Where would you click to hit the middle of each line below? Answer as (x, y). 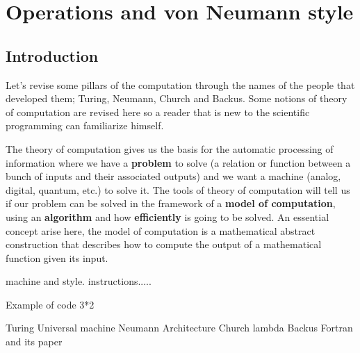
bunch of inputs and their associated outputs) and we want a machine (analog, (173, 176)
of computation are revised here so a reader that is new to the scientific (158, 112)
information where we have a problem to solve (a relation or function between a (178, 162)
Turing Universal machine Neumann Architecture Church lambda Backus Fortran (179, 328)
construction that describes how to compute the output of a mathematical (164, 244)
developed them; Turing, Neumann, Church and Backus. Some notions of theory (177, 98)
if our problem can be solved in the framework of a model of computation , (171, 203)
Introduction (52, 55)
